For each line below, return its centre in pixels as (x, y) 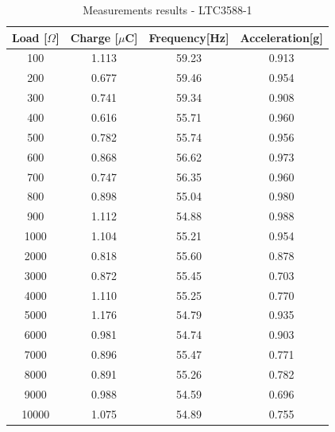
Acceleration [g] (281, 37)
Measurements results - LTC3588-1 (167, 10)
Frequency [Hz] (189, 37)
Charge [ (94, 37)
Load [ (30, 37)
